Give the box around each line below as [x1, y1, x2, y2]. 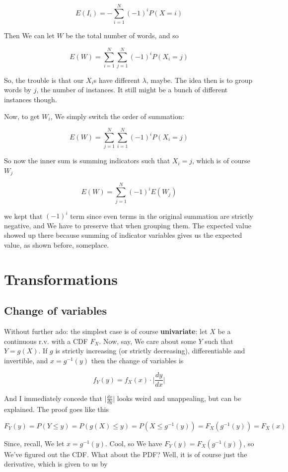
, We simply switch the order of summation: [50, 111, 184, 121]
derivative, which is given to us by [4, 459, 108, 469]
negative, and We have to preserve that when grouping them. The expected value [4, 220, 251, 230]
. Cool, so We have [105, 438, 162, 448]
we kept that [4, 210, 43, 221]
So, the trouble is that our [4, 74, 84, 85]
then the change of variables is [91, 355, 184, 365]
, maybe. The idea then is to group [146, 74, 253, 85]
